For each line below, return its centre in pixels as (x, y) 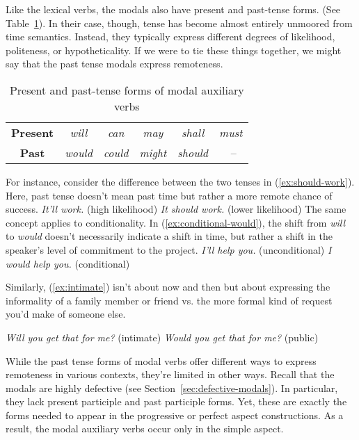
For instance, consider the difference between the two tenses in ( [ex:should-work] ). (180, 181)
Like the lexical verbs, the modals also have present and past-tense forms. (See (173, 9)
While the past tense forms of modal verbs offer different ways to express (161, 360)
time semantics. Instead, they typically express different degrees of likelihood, (170, 36)
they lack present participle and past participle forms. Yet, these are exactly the (176, 401)
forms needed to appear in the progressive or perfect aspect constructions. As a (175, 415)
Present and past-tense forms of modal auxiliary (127, 90)
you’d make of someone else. (66, 314)
